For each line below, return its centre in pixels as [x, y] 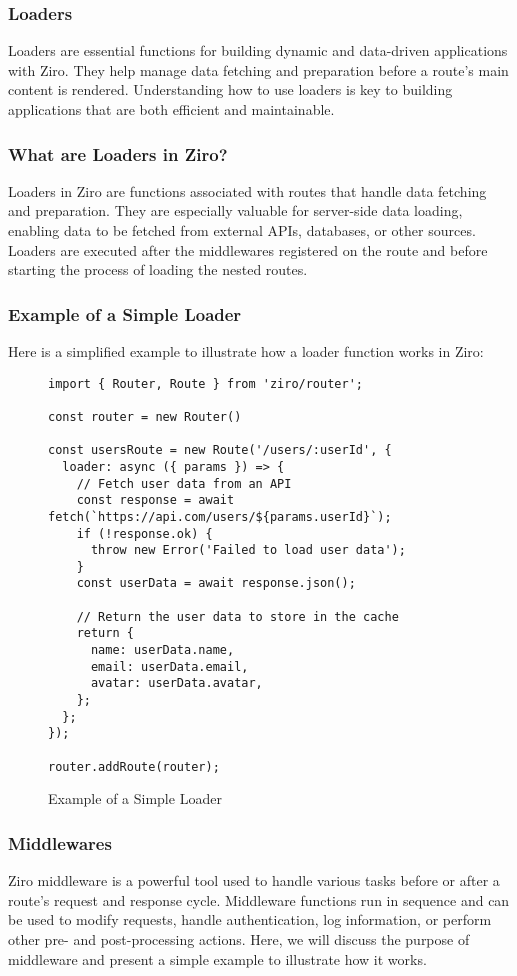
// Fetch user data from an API [184, 483]
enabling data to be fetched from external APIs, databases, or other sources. [242, 230]
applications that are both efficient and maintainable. [171, 109]
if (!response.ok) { [144, 533]
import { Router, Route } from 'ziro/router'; [205, 383]
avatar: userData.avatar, [176, 683]
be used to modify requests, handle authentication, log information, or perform [250, 919]
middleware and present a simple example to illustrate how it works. [217, 958]
